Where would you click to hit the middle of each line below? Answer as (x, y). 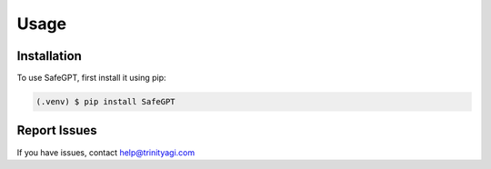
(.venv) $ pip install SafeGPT (106, 102)
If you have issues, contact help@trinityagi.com (106, 152)
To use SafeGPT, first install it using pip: (92, 78)
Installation (49, 56)
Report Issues (57, 130)
